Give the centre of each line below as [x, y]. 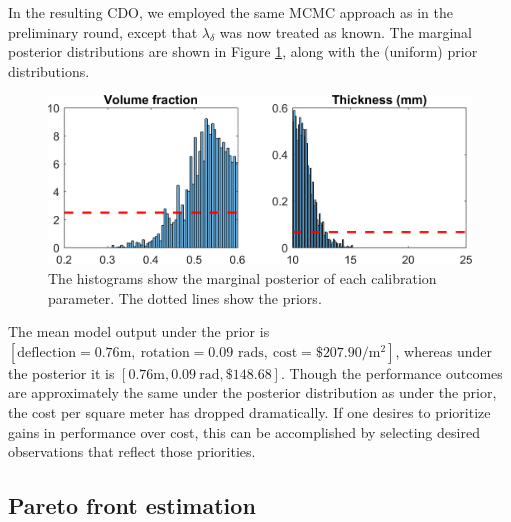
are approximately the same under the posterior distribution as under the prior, [252, 392]
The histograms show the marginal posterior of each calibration [242, 278]
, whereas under [444, 350]
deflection [47, 352]
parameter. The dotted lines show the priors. [185, 297]
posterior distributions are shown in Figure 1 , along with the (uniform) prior [243, 51]
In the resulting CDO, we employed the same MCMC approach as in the [230, 12]
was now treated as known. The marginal [346, 31]
